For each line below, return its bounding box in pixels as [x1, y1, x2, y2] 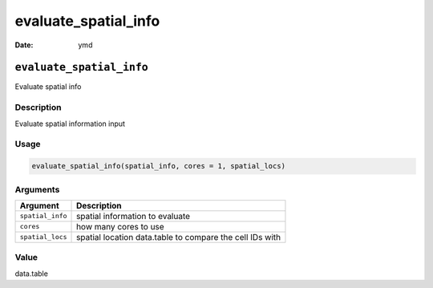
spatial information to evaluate [76, 210, 191, 221]
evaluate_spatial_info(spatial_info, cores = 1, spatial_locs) [31, 161, 286, 171]
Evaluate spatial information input [14, 119, 126, 128]
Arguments [14, 184, 60, 195]
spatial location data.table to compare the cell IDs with [76, 231, 281, 242]
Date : [14, 40, 34, 50]
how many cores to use [76, 221, 164, 232]
